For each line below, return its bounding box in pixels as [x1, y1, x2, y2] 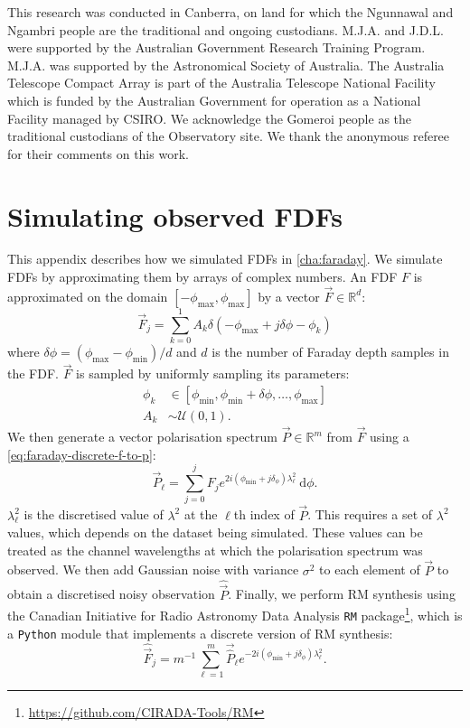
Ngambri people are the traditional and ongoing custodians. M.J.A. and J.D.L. [7, 20, 444, 39]
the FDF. [7, 364, 59, 383]
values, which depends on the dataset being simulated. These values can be [7, 523, 423, 542]
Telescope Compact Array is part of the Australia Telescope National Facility [7, 73, 436, 92]
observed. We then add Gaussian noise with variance [7, 560, 299, 579]
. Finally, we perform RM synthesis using [228, 584, 456, 603]
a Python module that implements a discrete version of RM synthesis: [7, 623, 393, 642]
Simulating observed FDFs [7, 197, 343, 234]
